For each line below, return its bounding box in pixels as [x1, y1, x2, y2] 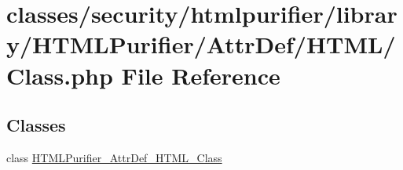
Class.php [6, 59, 113, 91]
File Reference [121, 59, 280, 91]
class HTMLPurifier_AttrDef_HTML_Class [6, 149, 222, 165]
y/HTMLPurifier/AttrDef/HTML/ [6, 28, 396, 60]
